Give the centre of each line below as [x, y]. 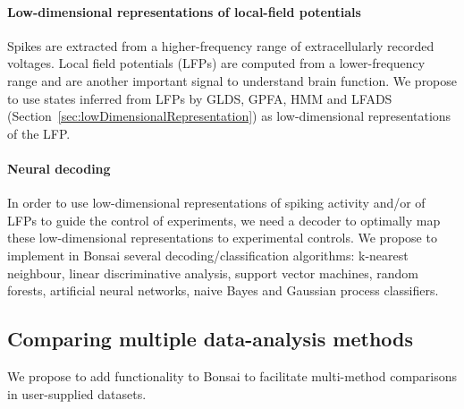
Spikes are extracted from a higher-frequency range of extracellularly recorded [221, 45]
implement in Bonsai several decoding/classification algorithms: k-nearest [208, 255]
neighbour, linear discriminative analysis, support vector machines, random [213, 273]
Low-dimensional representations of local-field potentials [184, 11]
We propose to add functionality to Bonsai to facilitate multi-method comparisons [232, 375]
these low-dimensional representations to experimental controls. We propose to [222, 238]
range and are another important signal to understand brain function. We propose [232, 80]
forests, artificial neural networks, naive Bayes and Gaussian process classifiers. [223, 290]
